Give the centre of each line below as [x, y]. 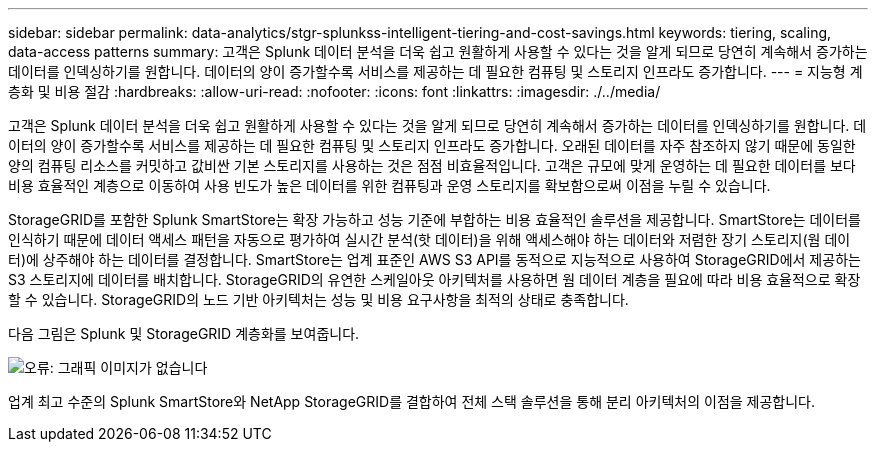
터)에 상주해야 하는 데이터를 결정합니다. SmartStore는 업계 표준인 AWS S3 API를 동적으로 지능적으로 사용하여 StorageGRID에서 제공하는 [434, 259]
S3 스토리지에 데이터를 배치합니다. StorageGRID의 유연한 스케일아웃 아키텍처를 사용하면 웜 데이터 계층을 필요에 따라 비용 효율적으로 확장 [434, 279]
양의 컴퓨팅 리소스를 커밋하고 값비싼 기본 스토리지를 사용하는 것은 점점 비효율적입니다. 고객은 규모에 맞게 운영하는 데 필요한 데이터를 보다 [432, 165]
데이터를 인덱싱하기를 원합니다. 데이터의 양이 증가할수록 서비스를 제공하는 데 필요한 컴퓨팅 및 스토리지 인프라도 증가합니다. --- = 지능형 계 [435, 71]
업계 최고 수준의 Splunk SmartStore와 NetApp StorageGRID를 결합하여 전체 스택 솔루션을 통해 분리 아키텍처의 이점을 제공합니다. [412, 401]
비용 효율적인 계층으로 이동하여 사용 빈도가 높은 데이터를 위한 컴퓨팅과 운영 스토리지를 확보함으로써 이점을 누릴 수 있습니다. [389, 185]
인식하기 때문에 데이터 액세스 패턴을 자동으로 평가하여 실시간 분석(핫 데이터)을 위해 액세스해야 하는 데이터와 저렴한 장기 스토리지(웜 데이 [429, 239]
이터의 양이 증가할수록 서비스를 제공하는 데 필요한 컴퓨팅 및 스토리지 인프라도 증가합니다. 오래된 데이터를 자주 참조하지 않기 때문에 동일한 [432, 145]
